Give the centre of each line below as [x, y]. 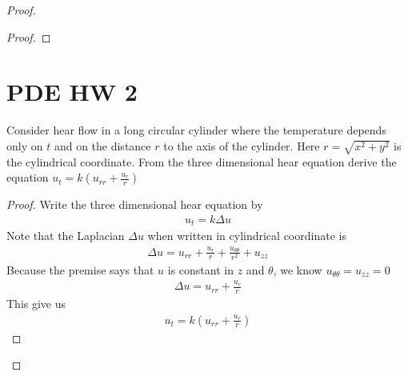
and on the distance [102, 145]
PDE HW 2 [72, 92]
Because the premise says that [80, 269]
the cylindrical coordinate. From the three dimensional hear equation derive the [202, 161]
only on [25, 145]
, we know [298, 269]
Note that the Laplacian [66, 236]
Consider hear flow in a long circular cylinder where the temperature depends [196, 130]
